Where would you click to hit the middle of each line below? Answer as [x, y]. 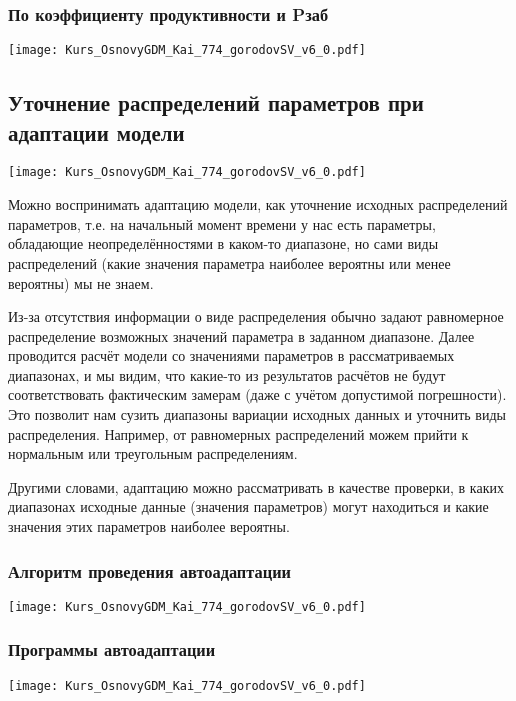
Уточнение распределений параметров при [216, 102]
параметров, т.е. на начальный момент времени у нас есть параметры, [222, 223]
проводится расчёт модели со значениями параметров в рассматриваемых [231, 355]
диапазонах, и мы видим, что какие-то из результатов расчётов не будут [227, 374]
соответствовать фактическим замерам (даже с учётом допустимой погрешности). [257, 394]
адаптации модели [96, 131]
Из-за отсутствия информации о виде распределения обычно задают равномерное [256, 316]
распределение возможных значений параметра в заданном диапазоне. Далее [241, 335]
